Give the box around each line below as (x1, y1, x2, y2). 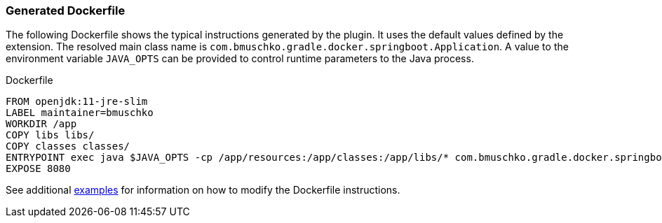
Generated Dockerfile (6, 3, 126, 17)
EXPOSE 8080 (6, 163, 71, 175)
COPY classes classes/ (6, 141, 130, 152)
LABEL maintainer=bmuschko (6, 107, 154, 119)
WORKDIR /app (6, 118, 77, 130)
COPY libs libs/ (6, 129, 95, 141)
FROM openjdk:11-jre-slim (6, 96, 148, 108)
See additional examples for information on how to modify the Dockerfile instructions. (6, 184, 400, 196)
